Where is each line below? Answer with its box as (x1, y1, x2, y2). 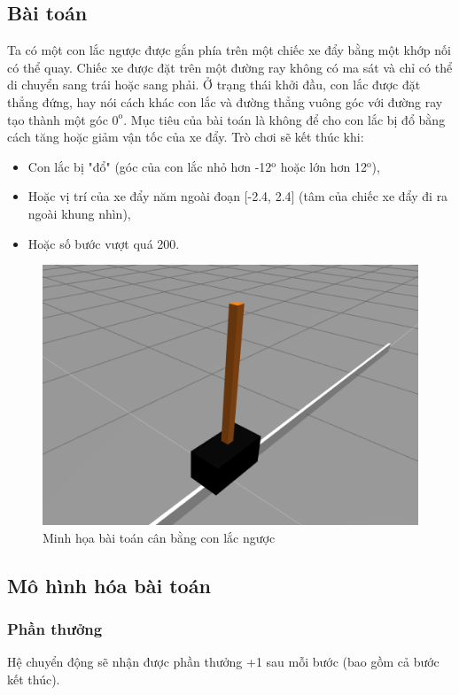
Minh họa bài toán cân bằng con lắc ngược (43, 528, 276, 546)
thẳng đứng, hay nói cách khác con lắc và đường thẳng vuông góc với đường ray (7, 92, 443, 111)
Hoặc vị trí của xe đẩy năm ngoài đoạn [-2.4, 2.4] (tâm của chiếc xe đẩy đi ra (27, 187, 448, 205)
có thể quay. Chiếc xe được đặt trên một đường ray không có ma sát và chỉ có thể (7, 58, 453, 76)
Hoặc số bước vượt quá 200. (27, 234, 180, 252)
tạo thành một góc (7, 110, 108, 128)
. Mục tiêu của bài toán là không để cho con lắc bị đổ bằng (123, 110, 446, 128)
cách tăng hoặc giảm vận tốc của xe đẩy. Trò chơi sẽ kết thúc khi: (7, 127, 364, 146)
